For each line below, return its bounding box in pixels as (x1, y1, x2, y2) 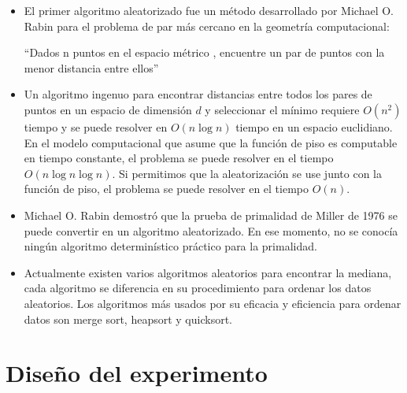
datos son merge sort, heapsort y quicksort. (24, 310, 232, 327)
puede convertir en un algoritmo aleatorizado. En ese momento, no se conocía (24, 222, 398, 239)
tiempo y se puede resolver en (24, 118, 168, 135)
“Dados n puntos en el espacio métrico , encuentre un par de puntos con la (24, 44, 385, 61)
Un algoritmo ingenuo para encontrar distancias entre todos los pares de (24, 86, 372, 102)
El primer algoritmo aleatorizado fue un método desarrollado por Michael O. (24, 2, 394, 18)
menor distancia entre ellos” (24, 59, 159, 76)
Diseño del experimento (6, 357, 268, 389)
